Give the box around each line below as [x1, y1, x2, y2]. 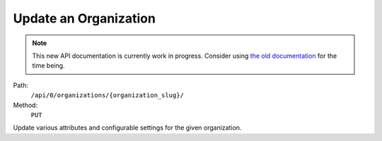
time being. [32, 61, 65, 70]
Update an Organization [13, 11, 156, 26]
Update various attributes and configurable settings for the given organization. [13, 123, 242, 132]
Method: [13, 101, 38, 109]
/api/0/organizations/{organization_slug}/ [30, 92, 184, 99]
